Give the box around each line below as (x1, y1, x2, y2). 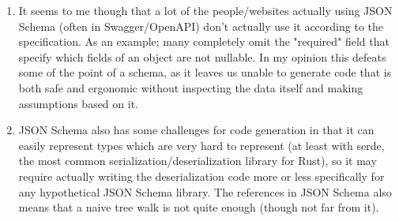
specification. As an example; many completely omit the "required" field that (18, 33, 390, 50)
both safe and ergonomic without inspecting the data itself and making (18, 79, 363, 96)
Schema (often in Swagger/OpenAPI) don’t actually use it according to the (18, 17, 383, 34)
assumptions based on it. (18, 95, 138, 111)
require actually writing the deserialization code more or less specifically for (18, 167, 385, 184)
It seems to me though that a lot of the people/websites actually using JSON (18, 2, 393, 18)
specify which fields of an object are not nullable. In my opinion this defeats (18, 48, 386, 65)
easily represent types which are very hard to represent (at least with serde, (18, 137, 385, 153)
